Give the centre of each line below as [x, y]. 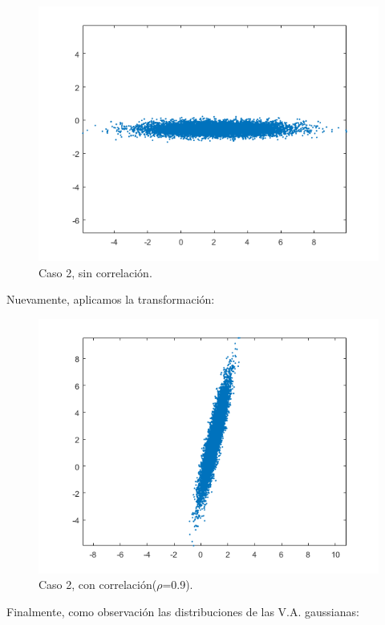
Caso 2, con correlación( [98, 585]
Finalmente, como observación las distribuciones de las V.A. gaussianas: [183, 611]
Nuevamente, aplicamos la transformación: [111, 299]
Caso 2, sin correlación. [95, 272]
